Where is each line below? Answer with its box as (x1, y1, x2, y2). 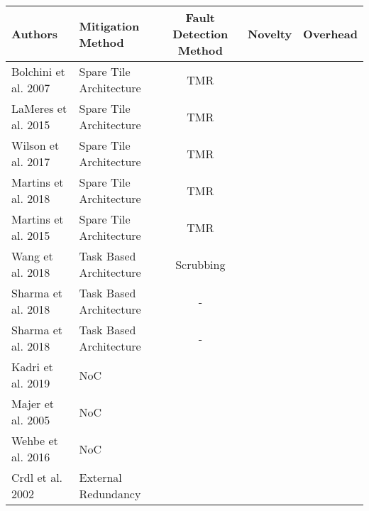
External (79, 469, 122, 485)
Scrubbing (175, 255, 226, 273)
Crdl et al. (11, 469, 63, 485)
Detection (172, 26, 228, 42)
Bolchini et (11, 63, 65, 79)
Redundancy (79, 485, 141, 502)
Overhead (303, 26, 358, 42)
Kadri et (11, 358, 53, 375)
